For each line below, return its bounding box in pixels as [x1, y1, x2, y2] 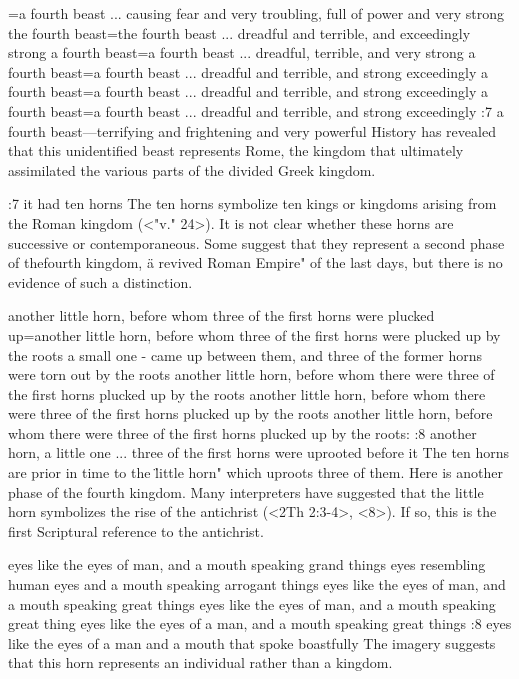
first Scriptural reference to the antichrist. [8, 520, 264, 541]
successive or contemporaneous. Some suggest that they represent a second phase [8, 232, 505, 253]
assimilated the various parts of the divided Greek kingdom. [8, 159, 376, 180]
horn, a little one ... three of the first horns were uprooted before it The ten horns [8, 442, 510, 463]
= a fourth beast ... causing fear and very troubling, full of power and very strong [8, 3, 505, 23]
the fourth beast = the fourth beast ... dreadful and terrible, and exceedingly [8, 22, 471, 43]
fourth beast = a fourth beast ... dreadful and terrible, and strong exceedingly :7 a [8, 100, 504, 121]
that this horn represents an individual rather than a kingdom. [8, 652, 393, 673]
